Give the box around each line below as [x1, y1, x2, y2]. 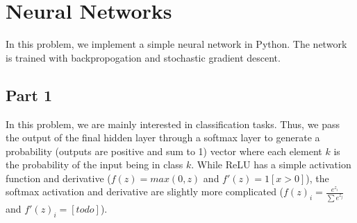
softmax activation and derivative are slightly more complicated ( [6, 184, 284, 199]
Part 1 [6, 84, 53, 105]
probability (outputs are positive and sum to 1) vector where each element [6, 143, 322, 158]
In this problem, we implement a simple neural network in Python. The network [6, 37, 347, 51]
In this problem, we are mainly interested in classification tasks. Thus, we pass [6, 116, 340, 131]
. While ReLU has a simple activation [191, 157, 351, 172]
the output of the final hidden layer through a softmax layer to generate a [6, 130, 320, 145]
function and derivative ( [6, 170, 111, 185]
